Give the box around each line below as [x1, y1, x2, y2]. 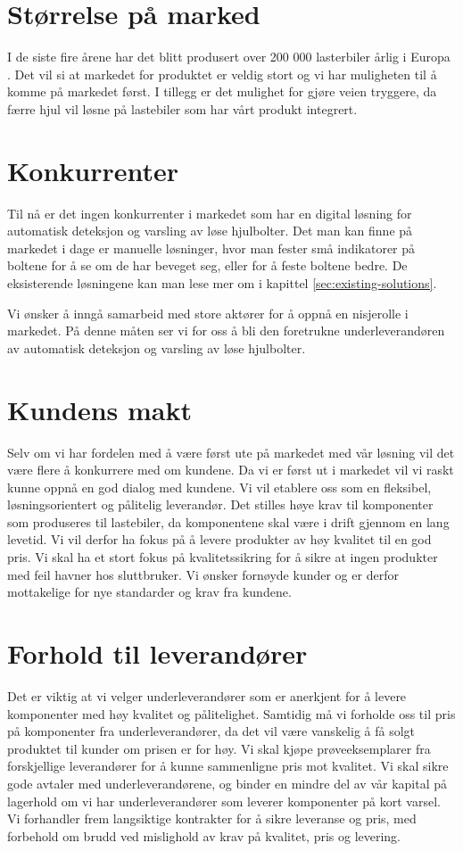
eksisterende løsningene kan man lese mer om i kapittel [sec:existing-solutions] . [7, 274, 437, 292]
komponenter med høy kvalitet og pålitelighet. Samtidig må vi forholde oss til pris [7, 704, 456, 723]
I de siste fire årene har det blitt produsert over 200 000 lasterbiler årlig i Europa [7, 47, 451, 66]
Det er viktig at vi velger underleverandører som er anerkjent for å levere [7, 686, 407, 705]
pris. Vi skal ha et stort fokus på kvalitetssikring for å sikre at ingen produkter [7, 548, 438, 566]
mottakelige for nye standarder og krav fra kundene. [7, 582, 292, 601]
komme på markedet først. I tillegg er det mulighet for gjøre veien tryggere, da [7, 82, 437, 101]
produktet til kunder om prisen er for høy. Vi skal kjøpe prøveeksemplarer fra [7, 739, 431, 757]
